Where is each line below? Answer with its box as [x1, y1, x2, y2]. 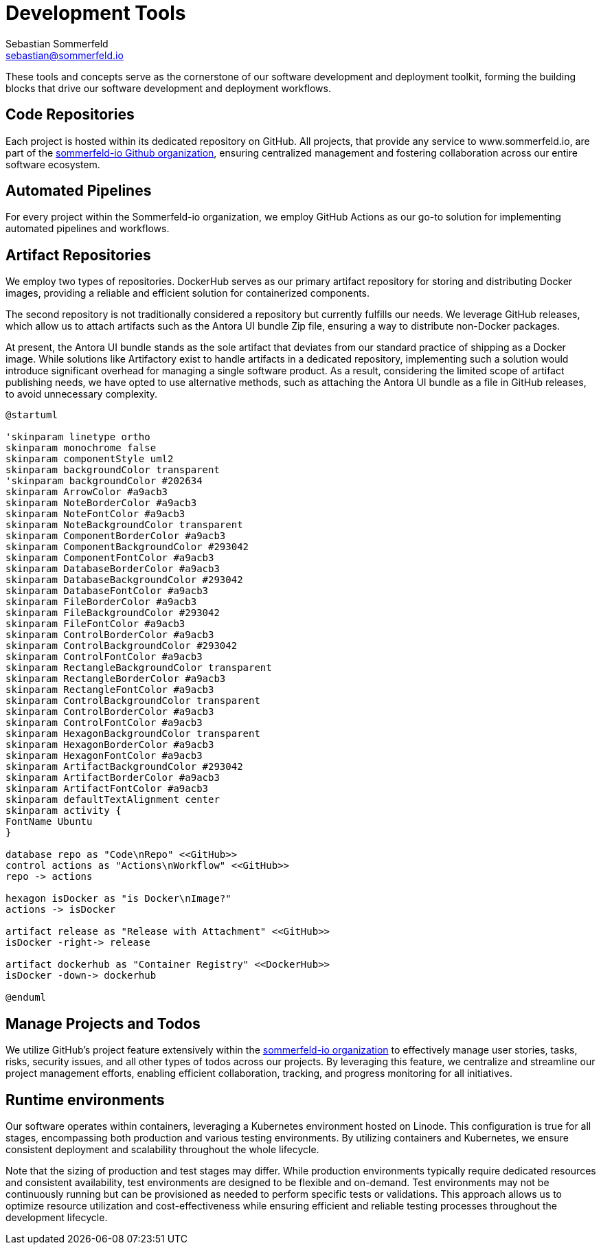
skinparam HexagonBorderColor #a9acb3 [5, 739, 214, 751]
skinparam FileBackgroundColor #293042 [5, 607, 220, 619]
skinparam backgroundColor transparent [5, 464, 220, 476]
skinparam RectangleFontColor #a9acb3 [5, 684, 214, 696]
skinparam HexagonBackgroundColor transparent [5, 728, 260, 740]
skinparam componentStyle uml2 [5, 453, 174, 465]
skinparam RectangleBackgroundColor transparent [5, 662, 272, 674]
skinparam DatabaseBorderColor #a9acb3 [5, 563, 220, 575]
